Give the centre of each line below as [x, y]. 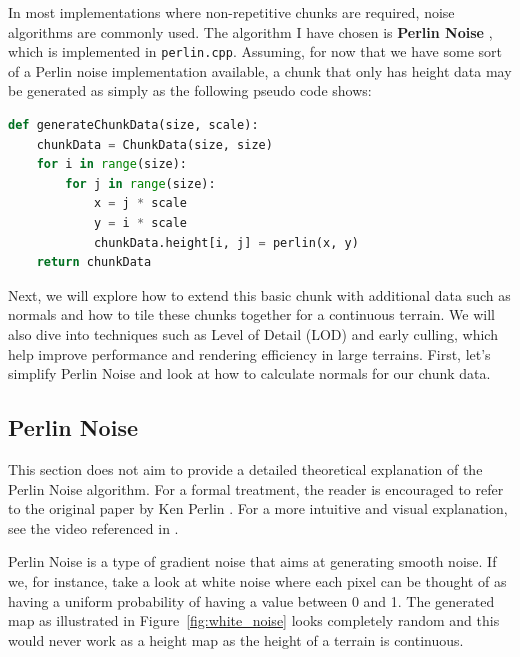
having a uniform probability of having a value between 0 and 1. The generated [251, 600]
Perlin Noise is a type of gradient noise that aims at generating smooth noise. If [252, 561]
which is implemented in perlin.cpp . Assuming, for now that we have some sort [255, 51]
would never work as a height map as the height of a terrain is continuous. [236, 639]
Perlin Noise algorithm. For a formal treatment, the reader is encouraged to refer [256, 488]
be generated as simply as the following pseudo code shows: [190, 90]
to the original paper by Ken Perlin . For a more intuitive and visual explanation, [258, 508]
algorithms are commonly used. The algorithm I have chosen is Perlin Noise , [250, 31]
